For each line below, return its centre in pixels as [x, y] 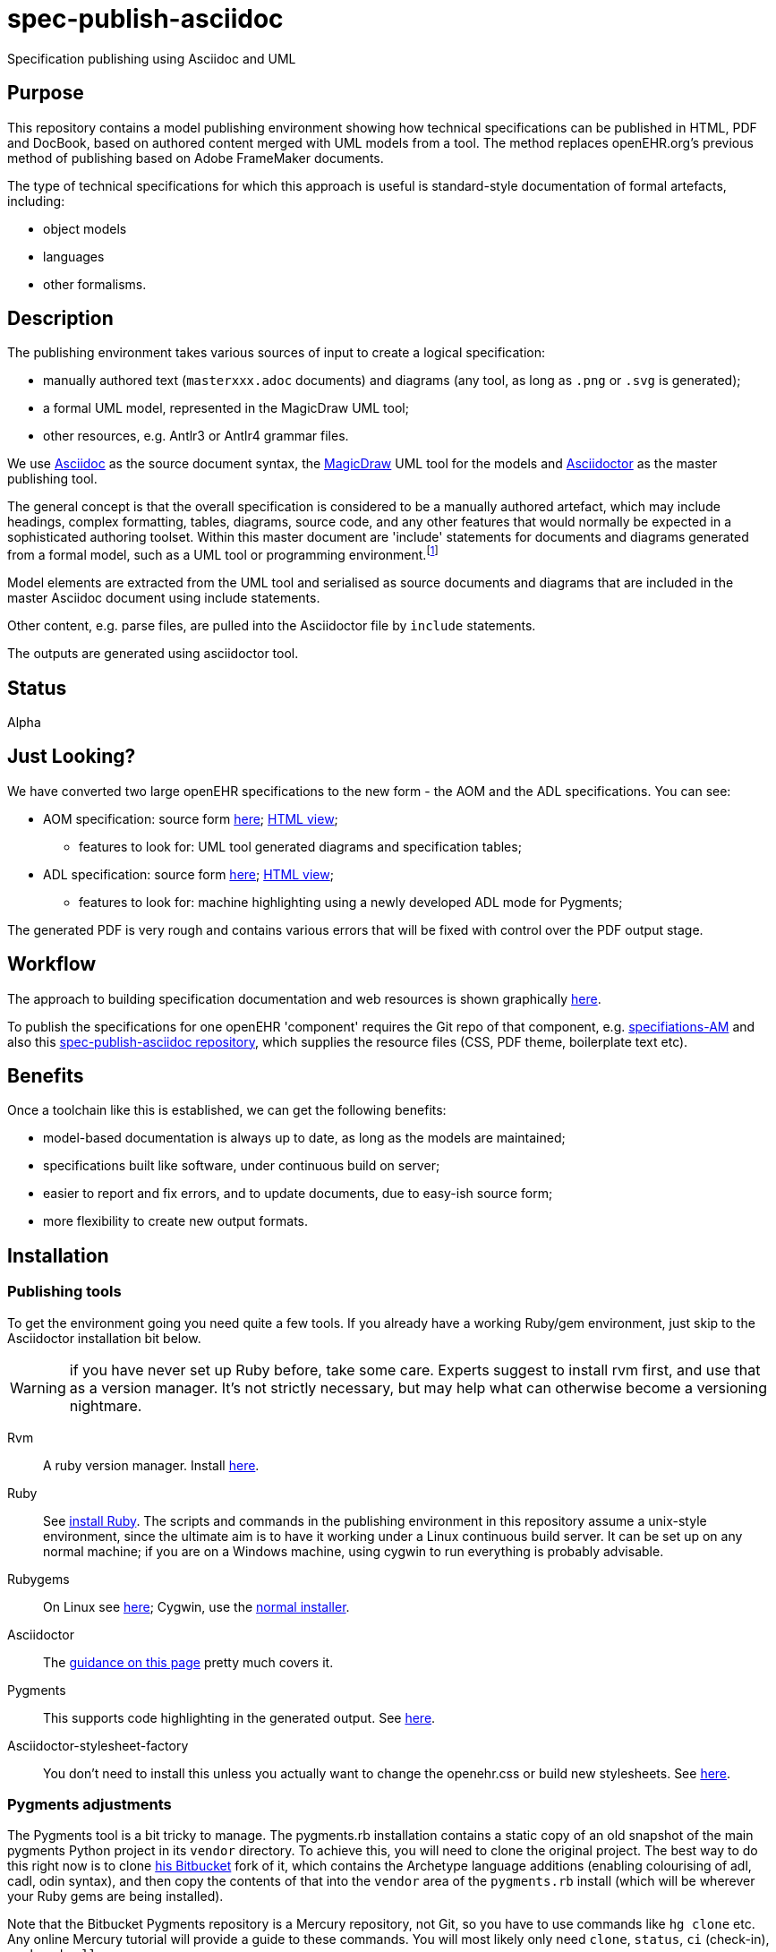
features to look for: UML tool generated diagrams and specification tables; [300, 846]
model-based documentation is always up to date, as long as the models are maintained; [304, 1138]
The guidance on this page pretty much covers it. [188, 1662]
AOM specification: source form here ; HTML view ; [191, 818]
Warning [38, 1387]
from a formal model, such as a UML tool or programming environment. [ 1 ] [223, 554]
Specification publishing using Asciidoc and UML [152, 58]
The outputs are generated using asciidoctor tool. [153, 654]
